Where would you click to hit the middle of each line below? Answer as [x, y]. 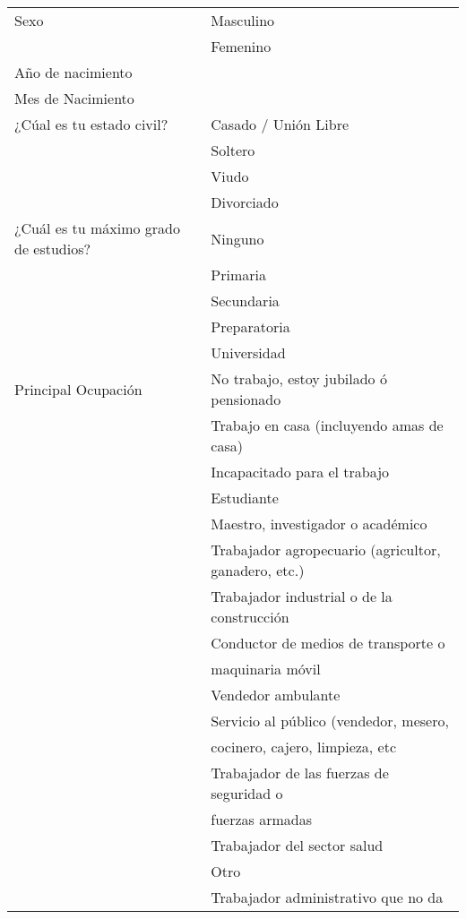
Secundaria [245, 301]
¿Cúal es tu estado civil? [91, 124]
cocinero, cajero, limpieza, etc [304, 747]
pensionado [246, 399]
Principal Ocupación [78, 389]
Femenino [241, 46]
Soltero [233, 150]
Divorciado [245, 202]
